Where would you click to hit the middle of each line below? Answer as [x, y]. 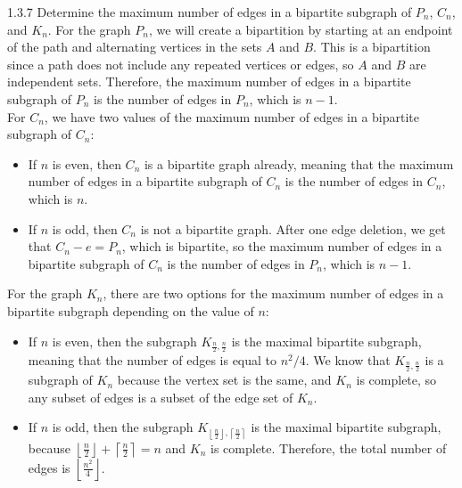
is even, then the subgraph [124, 341]
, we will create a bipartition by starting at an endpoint [301, 29]
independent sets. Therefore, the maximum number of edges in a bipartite [209, 81]
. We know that [348, 360]
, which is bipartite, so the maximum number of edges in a [282, 246]
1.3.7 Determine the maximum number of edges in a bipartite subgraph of [210, 12]
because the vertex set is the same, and [224, 380]
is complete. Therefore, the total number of [329, 447]
